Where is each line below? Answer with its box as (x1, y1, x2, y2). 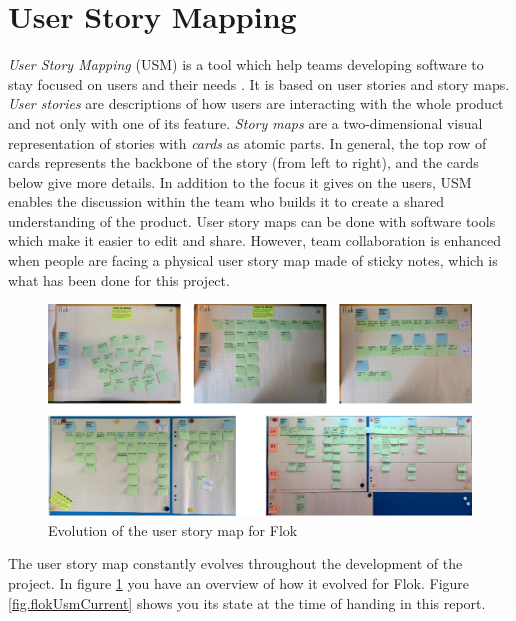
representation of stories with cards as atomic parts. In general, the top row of (8, 132, 487, 153)
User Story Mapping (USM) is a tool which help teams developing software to (8, 54, 484, 75)
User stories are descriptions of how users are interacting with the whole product (8, 93, 504, 114)
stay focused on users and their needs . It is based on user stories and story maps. (8, 73, 510, 94)
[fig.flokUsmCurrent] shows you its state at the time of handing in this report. (8, 592, 486, 613)
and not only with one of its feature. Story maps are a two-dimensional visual (8, 112, 483, 133)
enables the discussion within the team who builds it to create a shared (8, 191, 445, 212)
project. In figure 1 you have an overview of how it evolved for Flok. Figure (8, 573, 470, 594)
